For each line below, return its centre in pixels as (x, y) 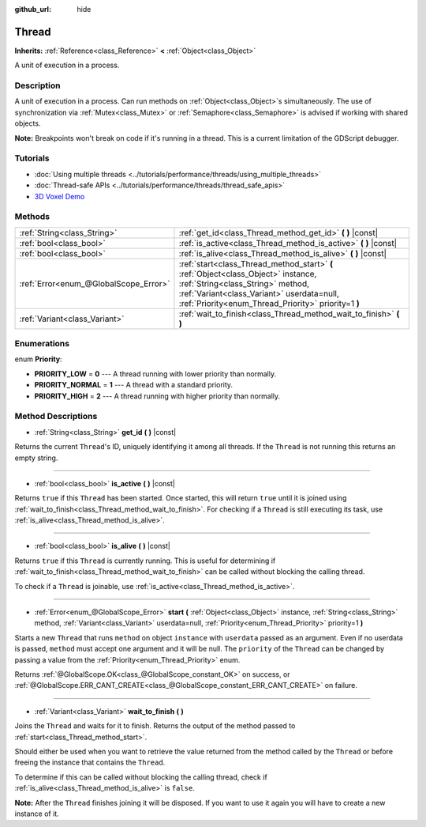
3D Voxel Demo (60, 196)
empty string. (36, 458)
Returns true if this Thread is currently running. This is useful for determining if (145, 561)
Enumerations (42, 344)
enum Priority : (38, 359)
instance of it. (37, 814)
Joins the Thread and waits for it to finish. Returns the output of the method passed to (155, 726)
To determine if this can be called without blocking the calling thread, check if (141, 777)
